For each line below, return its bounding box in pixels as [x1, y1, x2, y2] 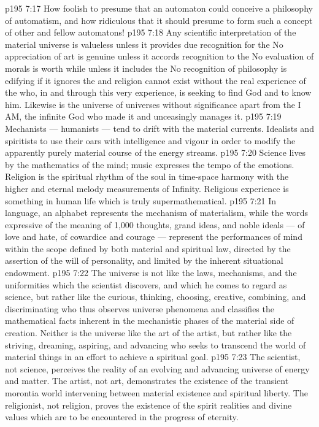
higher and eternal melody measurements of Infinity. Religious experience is [5, 182, 289, 194]
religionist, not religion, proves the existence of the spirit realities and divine [5, 398, 292, 411]
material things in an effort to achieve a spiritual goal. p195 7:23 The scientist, [5, 350, 301, 363]
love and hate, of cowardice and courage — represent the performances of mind [5, 230, 302, 243]
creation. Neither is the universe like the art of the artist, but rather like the [5, 326, 292, 339]
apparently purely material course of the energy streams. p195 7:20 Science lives [5, 146, 306, 159]
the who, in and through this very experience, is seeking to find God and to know [5, 86, 312, 99]
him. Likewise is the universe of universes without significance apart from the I [5, 98, 301, 110]
